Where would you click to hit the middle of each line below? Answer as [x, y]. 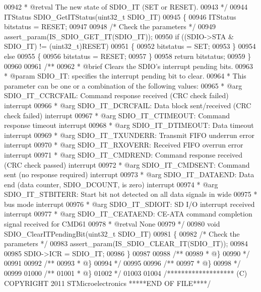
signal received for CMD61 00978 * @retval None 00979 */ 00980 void [112, 224]
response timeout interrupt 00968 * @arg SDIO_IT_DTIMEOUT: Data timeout [129, 125]
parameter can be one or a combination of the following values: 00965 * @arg [123, 85]
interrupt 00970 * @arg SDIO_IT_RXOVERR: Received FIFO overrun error [124, 145]
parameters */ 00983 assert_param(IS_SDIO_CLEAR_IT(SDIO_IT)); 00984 [126, 243]
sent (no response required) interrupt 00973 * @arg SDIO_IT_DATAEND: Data [129, 174]
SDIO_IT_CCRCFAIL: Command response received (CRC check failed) [116, 95]
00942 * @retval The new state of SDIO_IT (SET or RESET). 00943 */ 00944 [126, 7]
